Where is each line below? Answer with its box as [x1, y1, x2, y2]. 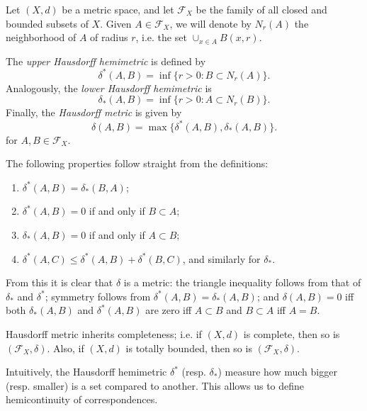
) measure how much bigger [218, 364, 337, 379]
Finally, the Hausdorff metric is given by [6, 105, 182, 120]
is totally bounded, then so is [125, 340, 252, 355]
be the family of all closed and [196, 2, 327, 16]
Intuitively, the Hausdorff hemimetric [6, 364, 167, 379]
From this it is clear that [6, 275, 113, 290]
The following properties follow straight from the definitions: [6, 156, 269, 171]
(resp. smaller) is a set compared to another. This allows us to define [6, 378, 305, 393]
